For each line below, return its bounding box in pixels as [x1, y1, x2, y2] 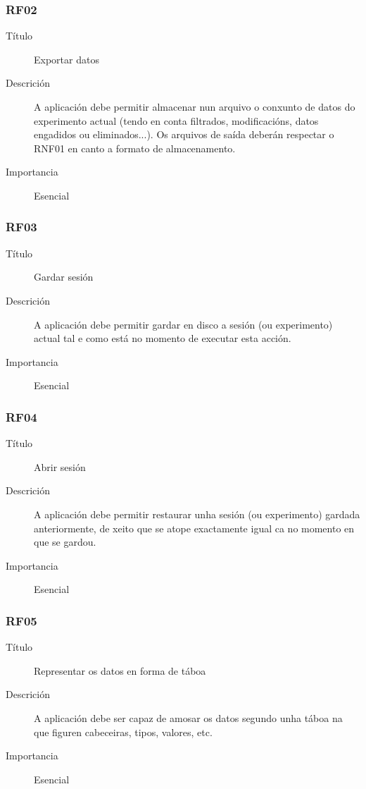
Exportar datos [34, 51, 99, 66]
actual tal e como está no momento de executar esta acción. [34, 331, 291, 345]
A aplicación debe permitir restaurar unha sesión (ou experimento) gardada [34, 506, 360, 521]
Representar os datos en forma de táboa [34, 663, 206, 678]
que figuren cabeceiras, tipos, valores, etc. [34, 724, 213, 739]
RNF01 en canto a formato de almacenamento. [34, 140, 236, 155]
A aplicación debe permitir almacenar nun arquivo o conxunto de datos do [34, 99, 355, 114]
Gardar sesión [34, 269, 94, 284]
